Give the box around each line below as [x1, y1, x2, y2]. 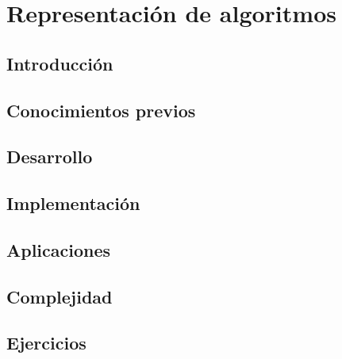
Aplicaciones [6, 237, 111, 262]
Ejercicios [6, 330, 86, 355]
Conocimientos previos [6, 97, 196, 122]
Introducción [6, 51, 113, 75]
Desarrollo [6, 144, 93, 169]
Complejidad [6, 284, 113, 308]
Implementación [6, 191, 140, 216]
